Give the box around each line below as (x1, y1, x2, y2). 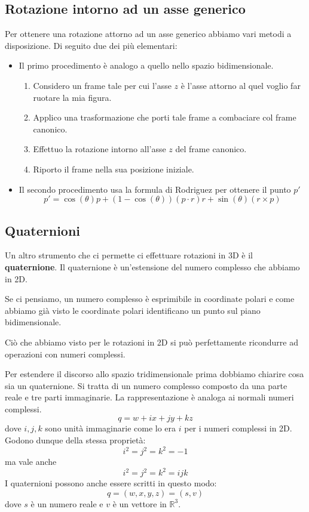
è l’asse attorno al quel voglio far (180, 79, 301, 91)
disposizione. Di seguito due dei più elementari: (5, 39, 178, 51)
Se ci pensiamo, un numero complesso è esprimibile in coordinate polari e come (5, 292, 295, 305)
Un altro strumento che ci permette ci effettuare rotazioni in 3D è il (5, 249, 253, 261)
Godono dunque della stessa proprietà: (5, 434, 146, 446)
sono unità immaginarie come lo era (45, 422, 176, 434)
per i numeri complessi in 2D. (184, 422, 292, 434)
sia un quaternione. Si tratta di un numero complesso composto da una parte (5, 379, 287, 391)
